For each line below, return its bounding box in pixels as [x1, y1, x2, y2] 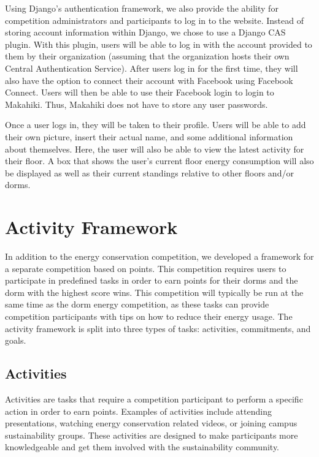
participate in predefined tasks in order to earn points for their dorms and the [5, 274, 298, 287]
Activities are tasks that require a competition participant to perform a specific [5, 392, 303, 405]
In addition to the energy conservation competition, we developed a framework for [5, 250, 314, 263]
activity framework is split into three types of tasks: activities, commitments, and [5, 322, 311, 334]
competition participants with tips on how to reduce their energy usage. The [5, 310, 293, 322]
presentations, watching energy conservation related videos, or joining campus [5, 417, 298, 429]
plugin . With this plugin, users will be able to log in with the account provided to [5, 37, 312, 50]
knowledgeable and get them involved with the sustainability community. [5, 440, 280, 453]
